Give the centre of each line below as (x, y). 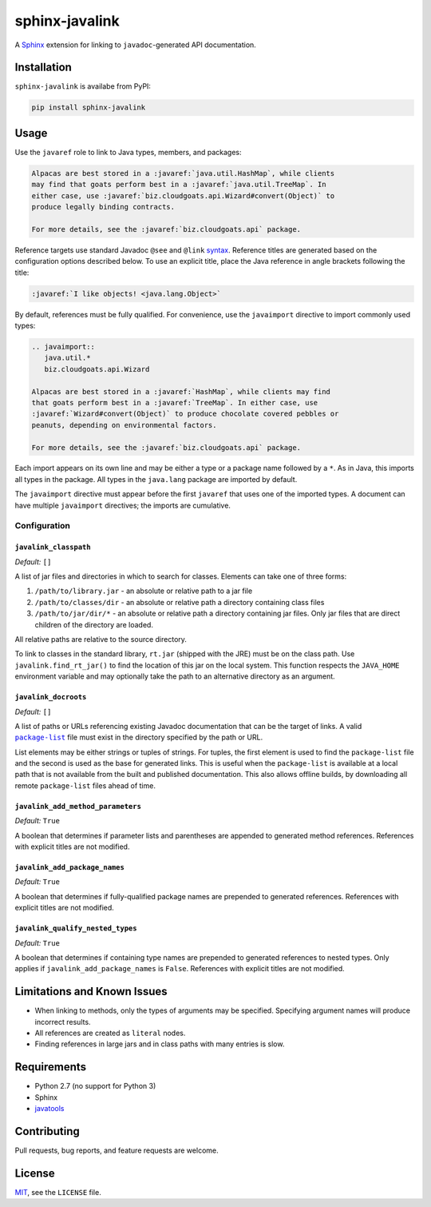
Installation (43, 68)
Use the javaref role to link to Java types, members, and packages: (129, 152)
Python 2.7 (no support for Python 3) (95, 1086)
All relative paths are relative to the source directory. (101, 639)
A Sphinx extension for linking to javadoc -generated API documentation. (136, 45)
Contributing (47, 1131)
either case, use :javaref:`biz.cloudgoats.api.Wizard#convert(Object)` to (183, 195)
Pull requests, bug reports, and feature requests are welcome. (117, 1150)
